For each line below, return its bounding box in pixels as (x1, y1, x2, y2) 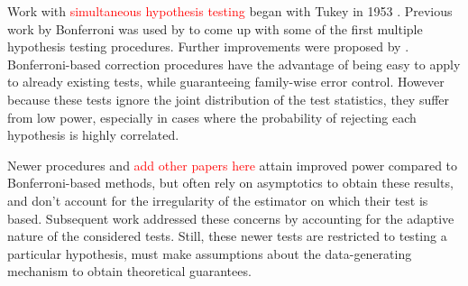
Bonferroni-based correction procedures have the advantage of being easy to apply (7, 54, 461, 73)
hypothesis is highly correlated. (7, 125, 179, 144)
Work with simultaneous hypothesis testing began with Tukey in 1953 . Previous (7, 2, 453, 20)
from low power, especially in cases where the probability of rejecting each (7, 107, 417, 126)
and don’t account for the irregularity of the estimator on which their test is (7, 190, 428, 209)
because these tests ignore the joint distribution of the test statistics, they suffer (7, 89, 450, 108)
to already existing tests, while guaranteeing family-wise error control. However (7, 72, 445, 91)
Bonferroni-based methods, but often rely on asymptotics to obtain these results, (7, 173, 454, 192)
